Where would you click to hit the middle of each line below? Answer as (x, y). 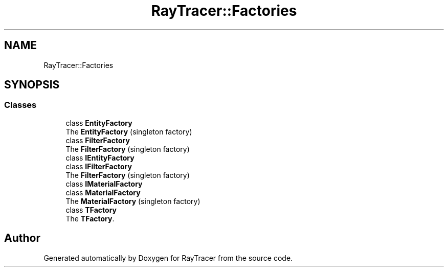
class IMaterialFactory (104, 184)
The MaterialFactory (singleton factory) (133, 201)
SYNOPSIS (32, 85)
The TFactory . (90, 218)
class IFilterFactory (99, 166)
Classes (20, 105)
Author (22, 238)
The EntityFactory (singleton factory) (129, 131)
